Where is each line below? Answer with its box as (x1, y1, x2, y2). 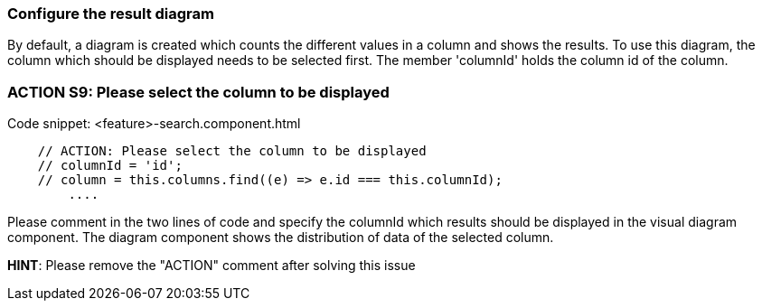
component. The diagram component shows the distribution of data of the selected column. (7, 229, 554, 246)
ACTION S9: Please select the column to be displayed (7, 82, 390, 101)
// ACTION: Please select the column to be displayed (37, 144, 427, 159)
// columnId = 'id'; (37, 158, 183, 173)
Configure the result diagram (7, 5, 214, 23)
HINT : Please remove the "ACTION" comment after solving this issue (7, 257, 416, 274)
